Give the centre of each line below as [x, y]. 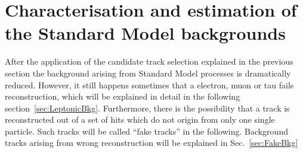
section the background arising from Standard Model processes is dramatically [148, 73]
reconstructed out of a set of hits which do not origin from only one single [140, 119]
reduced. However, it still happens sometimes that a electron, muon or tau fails [149, 85]
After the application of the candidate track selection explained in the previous [149, 61]
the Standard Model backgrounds [145, 33]
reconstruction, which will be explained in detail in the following [123, 96]
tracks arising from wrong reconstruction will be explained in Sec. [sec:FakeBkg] [151, 143]
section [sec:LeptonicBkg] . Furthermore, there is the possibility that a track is [147, 108]
